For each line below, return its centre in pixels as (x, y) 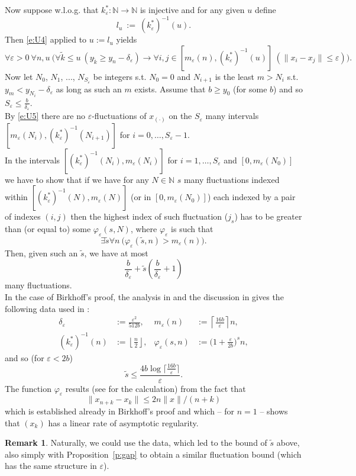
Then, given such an (41, 253)
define (265, 9)
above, (288, 443)
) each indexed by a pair (251, 197)
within (16, 197)
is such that (192, 229)
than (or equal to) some (48, 229)
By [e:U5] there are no (45, 116)
